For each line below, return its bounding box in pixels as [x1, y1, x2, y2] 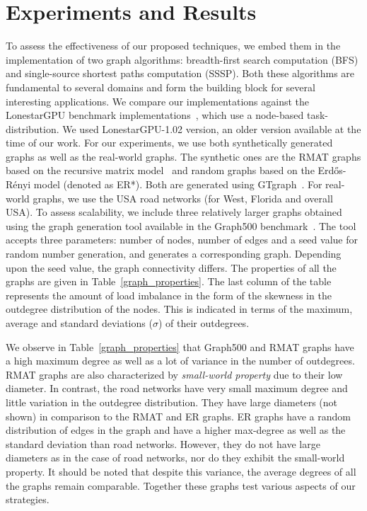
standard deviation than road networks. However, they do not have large [6, 436, 320, 451]
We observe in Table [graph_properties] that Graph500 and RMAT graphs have [6, 339, 354, 354]
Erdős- [318, 163, 346, 178]
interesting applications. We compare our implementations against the [6, 93, 309, 108]
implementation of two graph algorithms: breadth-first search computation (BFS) [6, 52, 359, 67]
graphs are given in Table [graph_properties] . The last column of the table [6, 274, 332, 289]
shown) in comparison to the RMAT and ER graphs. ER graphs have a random [6, 408, 351, 423]
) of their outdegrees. [158, 316, 250, 330]
